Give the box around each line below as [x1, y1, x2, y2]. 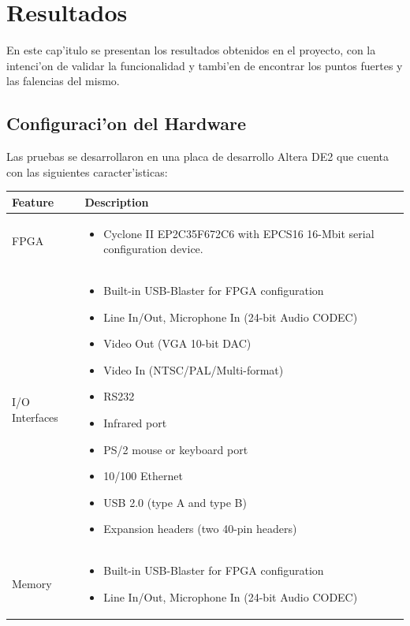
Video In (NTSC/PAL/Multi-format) [103, 361, 284, 378]
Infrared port [103, 415, 167, 431]
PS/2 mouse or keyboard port [103, 441, 248, 457]
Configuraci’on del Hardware [6, 111, 246, 136]
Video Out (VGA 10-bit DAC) [103, 335, 252, 352]
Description [84, 193, 149, 210]
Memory [12, 576, 52, 592]
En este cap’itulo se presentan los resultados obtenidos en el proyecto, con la [6, 42, 376, 58]
